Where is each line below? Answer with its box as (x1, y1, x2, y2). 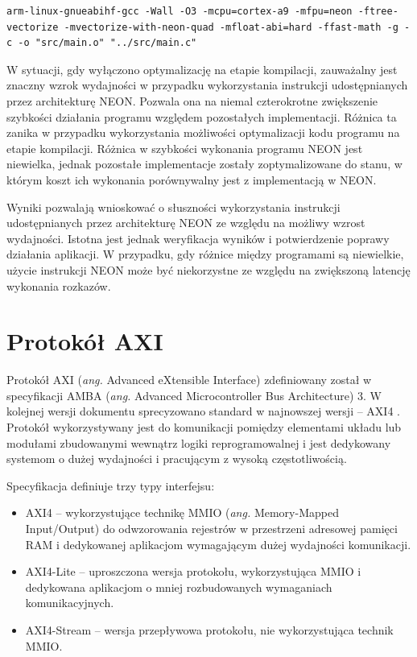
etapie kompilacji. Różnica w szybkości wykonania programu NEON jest (6, 139, 363, 156)
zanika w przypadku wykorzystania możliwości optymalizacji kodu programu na (6, 124, 400, 141)
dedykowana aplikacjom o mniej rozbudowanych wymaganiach (25, 578, 332, 595)
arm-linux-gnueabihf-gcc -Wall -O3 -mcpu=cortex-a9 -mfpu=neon (6, 6, 353, 17)
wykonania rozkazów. (6, 277, 111, 294)
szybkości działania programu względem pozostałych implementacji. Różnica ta (6, 108, 397, 125)
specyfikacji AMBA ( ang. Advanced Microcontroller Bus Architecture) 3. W (6, 386, 382, 403)
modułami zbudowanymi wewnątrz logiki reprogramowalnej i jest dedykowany (6, 434, 391, 451)
